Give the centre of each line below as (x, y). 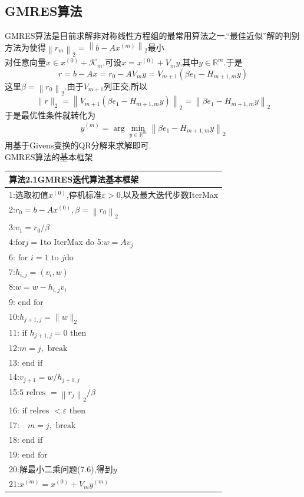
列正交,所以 (126, 86)
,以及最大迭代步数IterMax (169, 194)
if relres (36, 411)
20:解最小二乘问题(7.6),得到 (61, 468)
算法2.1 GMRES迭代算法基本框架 (74, 179)
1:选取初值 (29, 194)
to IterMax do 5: (74, 242)
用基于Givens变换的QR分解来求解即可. (78, 145)
